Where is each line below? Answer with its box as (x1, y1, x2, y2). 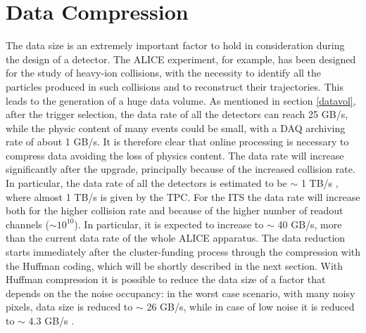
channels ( (6, 216, 49, 231)
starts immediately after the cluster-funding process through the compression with (6, 244, 360, 259)
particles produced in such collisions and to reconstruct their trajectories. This (6, 79, 343, 93)
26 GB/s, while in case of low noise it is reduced (146, 299, 355, 314)
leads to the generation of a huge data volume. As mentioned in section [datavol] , (6, 93, 356, 107)
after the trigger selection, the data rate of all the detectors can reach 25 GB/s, (6, 107, 348, 122)
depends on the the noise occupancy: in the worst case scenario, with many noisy (6, 285, 355, 300)
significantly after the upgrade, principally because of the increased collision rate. (6, 162, 355, 176)
